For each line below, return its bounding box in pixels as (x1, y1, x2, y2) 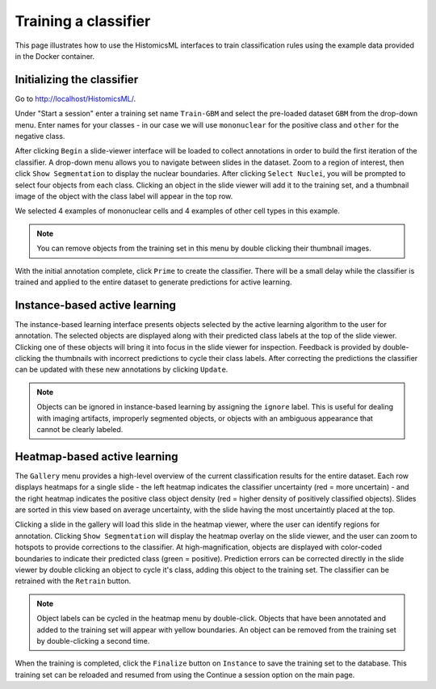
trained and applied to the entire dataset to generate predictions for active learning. (15, 277, 292, 287)
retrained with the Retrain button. (15, 576, 132, 586)
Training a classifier (15, 12, 151, 30)
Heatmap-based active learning (15, 449, 178, 464)
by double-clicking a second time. (36, 636, 150, 645)
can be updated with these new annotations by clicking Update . (15, 364, 228, 375)
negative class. (15, 132, 65, 141)
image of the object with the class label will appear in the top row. (15, 191, 233, 201)
